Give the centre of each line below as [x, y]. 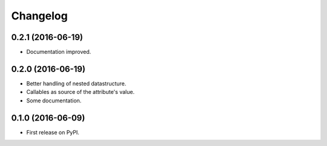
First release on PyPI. [53, 132]
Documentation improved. [59, 52]
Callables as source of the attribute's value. [81, 92]
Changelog [39, 16]
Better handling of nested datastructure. [76, 83]
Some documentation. [54, 101]
